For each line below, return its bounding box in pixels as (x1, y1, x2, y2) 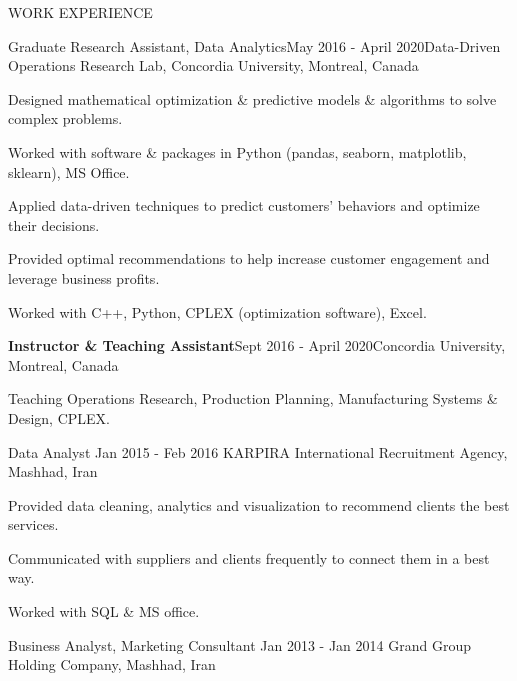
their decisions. (8, 214, 100, 235)
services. (8, 514, 59, 535)
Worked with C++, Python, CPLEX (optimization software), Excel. (8, 301, 427, 322)
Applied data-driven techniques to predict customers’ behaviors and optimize (8, 195, 480, 216)
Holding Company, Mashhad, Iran (8, 654, 216, 675)
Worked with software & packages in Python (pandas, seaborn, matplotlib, (8, 141, 467, 162)
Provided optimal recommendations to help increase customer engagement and (8, 248, 490, 269)
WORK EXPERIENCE (8, 2, 153, 22)
